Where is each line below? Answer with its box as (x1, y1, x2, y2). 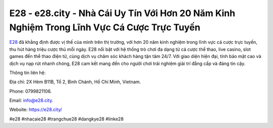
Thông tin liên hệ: (9, 70, 46, 76)
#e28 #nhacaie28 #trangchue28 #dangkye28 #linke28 (9, 116, 124, 122)
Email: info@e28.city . (9, 97, 54, 103)
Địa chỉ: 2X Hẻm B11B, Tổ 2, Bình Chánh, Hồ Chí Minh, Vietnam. (9, 79, 141, 85)
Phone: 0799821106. (9, 88, 52, 94)
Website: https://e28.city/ (9, 106, 63, 113)
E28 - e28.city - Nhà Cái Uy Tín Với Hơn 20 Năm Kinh (9, 8, 236, 19)
